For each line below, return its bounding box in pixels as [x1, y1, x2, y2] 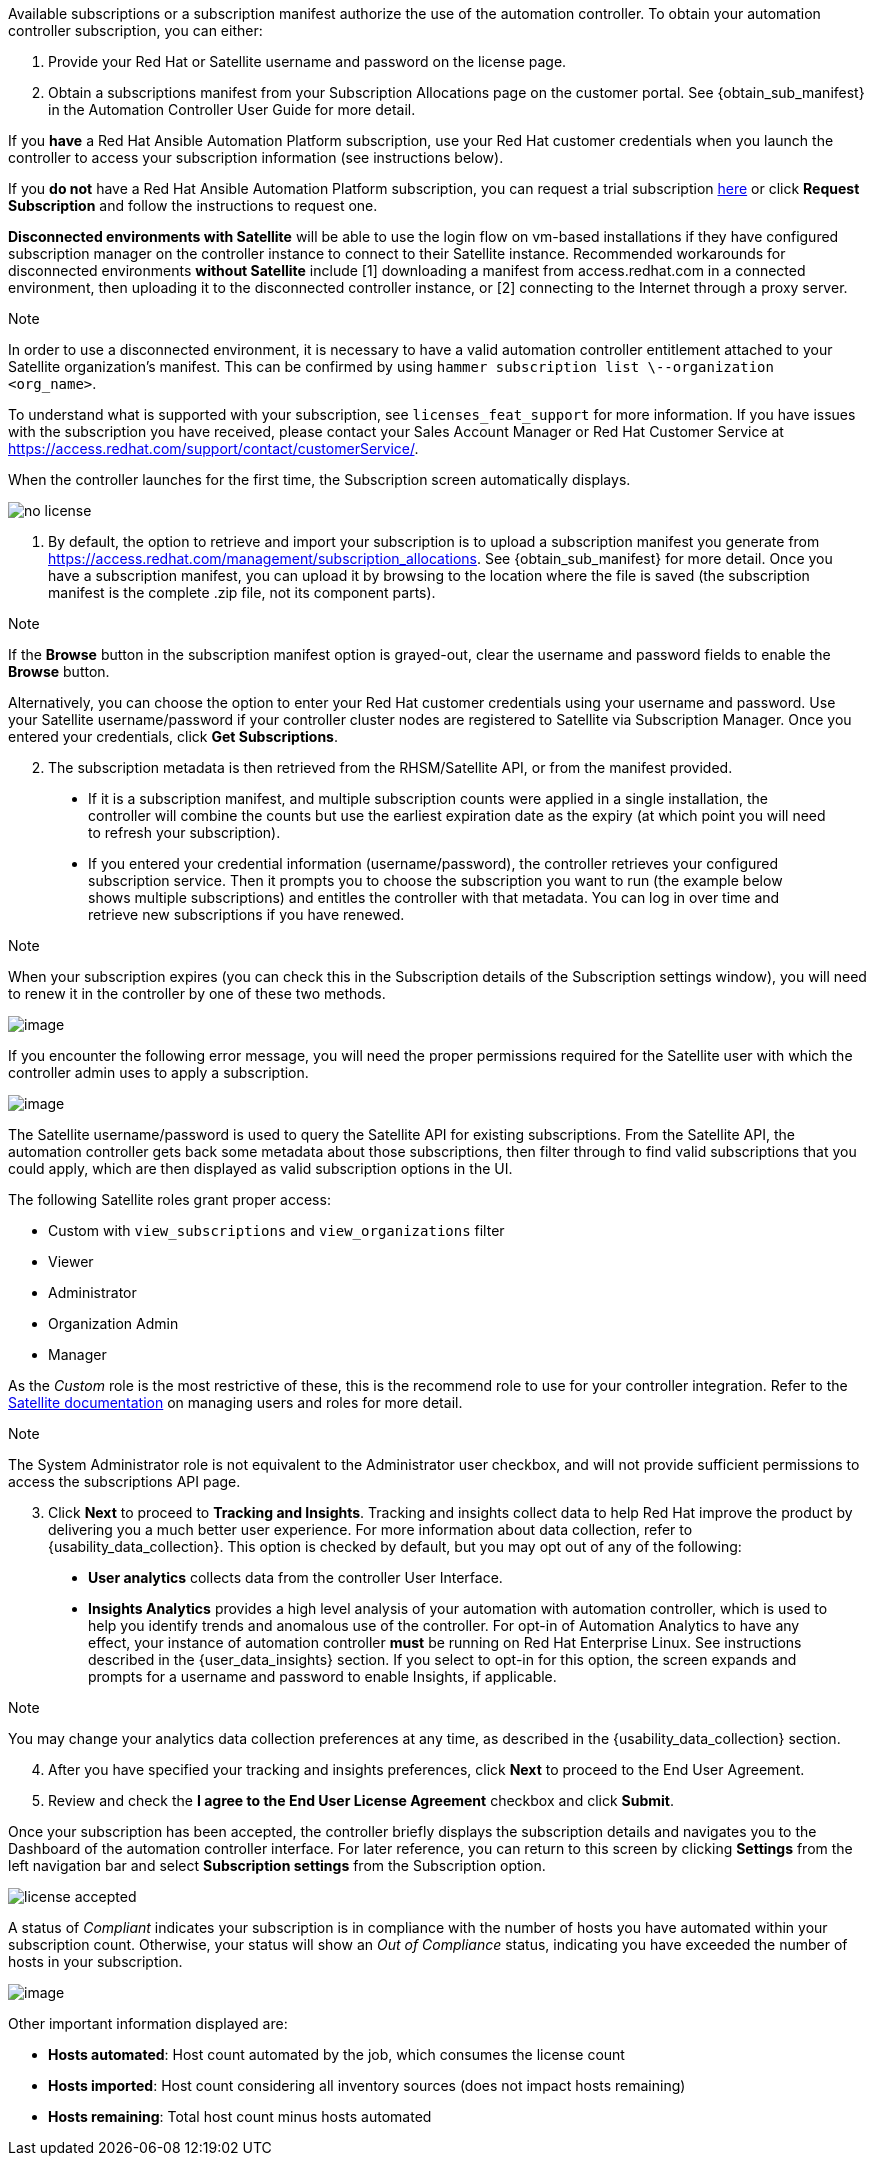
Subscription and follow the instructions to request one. [8, 197, 378, 214]
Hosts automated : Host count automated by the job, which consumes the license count [48, 2046, 625, 2063]
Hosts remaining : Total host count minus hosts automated [48, 2108, 432, 2125]
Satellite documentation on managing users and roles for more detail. [8, 1394, 463, 1411]
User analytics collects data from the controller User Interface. [88, 1569, 503, 1586]
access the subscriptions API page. [8, 1473, 241, 1490]
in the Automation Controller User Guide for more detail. [48, 101, 416, 118]
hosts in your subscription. [8, 1953, 183, 1970]
